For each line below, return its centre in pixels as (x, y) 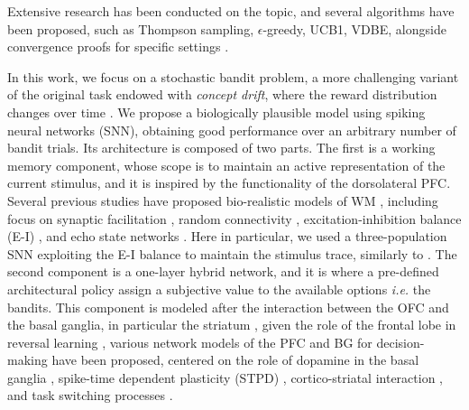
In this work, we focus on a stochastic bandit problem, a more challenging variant (233, 76)
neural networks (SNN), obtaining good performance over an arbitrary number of (232, 130)
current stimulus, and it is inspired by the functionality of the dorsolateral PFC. (229, 183)
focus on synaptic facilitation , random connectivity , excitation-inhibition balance (234, 218)
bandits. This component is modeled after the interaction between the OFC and (228, 307)
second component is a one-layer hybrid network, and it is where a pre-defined (223, 271)
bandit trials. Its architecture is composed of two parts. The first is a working (221, 148)
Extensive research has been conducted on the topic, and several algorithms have (231, 11)
